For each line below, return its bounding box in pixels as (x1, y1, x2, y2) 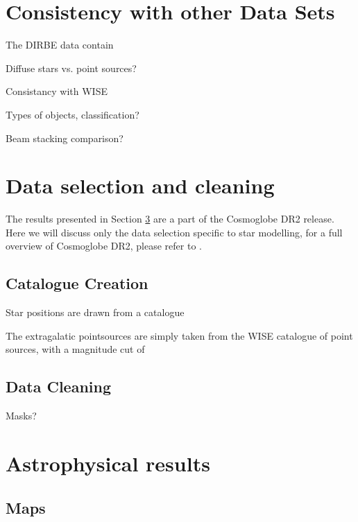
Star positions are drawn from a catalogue (6, 305, 185, 320)
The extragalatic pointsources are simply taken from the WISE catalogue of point (6, 328, 353, 342)
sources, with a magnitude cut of (6, 342, 145, 356)
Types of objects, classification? (6, 107, 139, 121)
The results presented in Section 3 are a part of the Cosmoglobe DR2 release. (6, 211, 334, 226)
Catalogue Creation (6, 272, 148, 294)
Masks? (6, 408, 37, 423)
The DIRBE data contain (6, 37, 114, 52)
